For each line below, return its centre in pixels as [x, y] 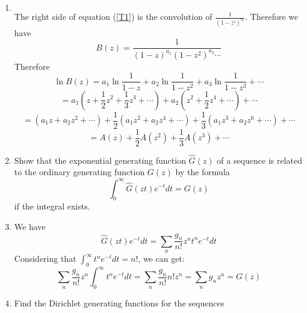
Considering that [45, 259]
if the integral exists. [52, 206]
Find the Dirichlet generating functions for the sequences [119, 303]
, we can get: [161, 259]
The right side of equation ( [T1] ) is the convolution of [113, 16]
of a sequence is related [259, 160]
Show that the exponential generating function [100, 160]
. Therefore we [272, 16]
